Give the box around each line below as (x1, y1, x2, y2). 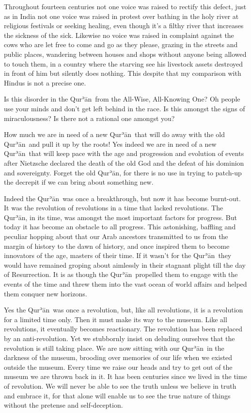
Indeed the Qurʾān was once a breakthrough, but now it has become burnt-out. (4, 193, 241, 203)
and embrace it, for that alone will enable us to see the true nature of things (4, 390, 231, 400)
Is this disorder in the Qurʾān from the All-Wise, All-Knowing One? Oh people (4, 94, 240, 104)
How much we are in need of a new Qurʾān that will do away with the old (4, 129, 225, 139)
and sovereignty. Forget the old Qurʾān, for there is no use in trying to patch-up (4, 167, 242, 177)
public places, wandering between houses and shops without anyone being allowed (4, 49, 247, 59)
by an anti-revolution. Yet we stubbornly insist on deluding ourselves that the (4, 333, 235, 343)
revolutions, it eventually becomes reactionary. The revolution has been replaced (4, 324, 242, 334)
